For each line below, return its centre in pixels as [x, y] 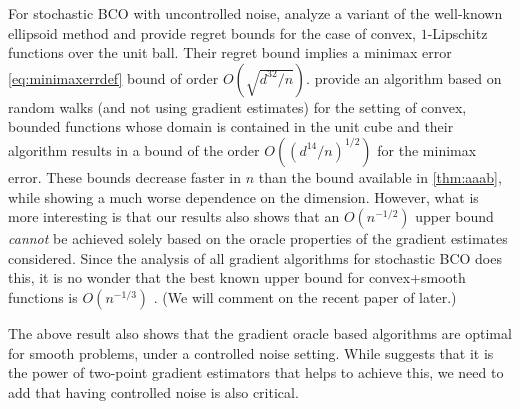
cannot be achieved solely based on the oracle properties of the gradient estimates [258, 238]
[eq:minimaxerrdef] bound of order [113, 77]
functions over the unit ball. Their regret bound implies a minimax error [230, 52]
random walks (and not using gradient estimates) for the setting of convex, [237, 106]
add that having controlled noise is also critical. [153, 391]
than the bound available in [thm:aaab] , [380, 176]
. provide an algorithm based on [404, 77]
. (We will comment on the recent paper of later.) [305, 296]
